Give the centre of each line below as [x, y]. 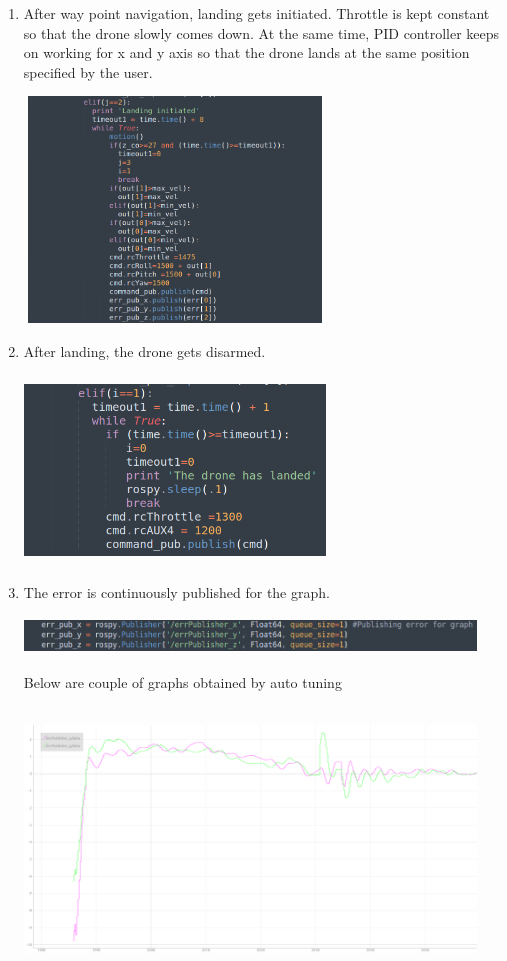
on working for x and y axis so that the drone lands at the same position [246, 52]
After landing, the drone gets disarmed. [144, 350]
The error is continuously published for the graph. [176, 591]
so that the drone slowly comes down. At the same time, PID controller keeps [261, 32]
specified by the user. [88, 71]
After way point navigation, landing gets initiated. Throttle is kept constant [256, 13]
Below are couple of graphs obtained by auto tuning [182, 681]
